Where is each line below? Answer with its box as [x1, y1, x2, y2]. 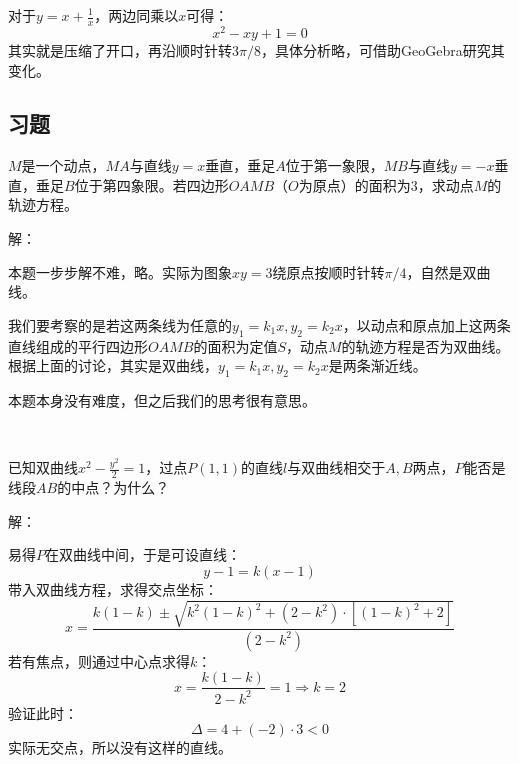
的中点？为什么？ [57, 477, 170, 498]
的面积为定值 [193, 335, 278, 356]
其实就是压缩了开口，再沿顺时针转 [8, 39, 232, 60]
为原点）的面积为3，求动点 [298, 174, 474, 195]
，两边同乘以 [94, 5, 179, 25]
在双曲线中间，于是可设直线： [45, 544, 241, 565]
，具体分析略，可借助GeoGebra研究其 [260, 39, 505, 60]
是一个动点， [21, 155, 106, 176]
